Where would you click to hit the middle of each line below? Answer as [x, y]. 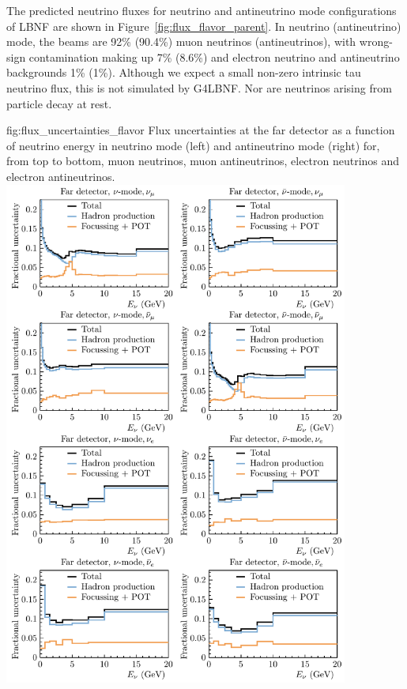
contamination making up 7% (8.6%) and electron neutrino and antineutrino [214, 56]
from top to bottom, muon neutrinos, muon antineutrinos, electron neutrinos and [203, 161]
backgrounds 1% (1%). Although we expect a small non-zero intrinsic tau [184, 72]
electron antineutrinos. [61, 176]
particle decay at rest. [59, 103]
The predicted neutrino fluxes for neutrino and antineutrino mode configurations [202, 10]
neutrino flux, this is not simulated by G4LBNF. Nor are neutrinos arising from [199, 87]
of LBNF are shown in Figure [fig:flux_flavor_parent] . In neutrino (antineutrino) [204, 26]
